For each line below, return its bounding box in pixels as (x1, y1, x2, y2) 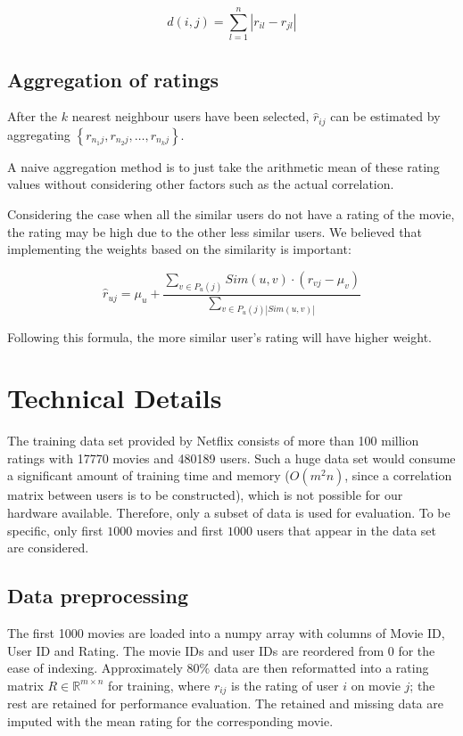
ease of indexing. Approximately (7, 658, 183, 677)
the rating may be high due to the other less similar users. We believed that (7, 222, 422, 241)
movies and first (136, 520, 224, 539)
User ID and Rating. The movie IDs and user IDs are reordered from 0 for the (7, 641, 435, 659)
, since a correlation (344, 466, 452, 485)
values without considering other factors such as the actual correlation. (7, 175, 394, 193)
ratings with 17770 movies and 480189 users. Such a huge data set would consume (7, 448, 456, 467)
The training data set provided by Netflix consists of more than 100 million (7, 431, 419, 450)
